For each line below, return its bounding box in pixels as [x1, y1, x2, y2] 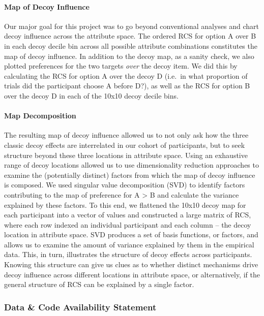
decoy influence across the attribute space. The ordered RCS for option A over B [4, 30, 256, 41]
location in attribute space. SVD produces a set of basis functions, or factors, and [4, 229, 258, 240]
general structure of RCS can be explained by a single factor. [4, 279, 194, 290]
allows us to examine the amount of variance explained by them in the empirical [4, 239, 254, 249]
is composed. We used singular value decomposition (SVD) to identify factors [4, 179, 245, 190]
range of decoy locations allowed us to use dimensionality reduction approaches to [4, 160, 259, 170]
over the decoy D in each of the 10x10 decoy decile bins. [4, 90, 179, 101]
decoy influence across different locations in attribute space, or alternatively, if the [4, 269, 260, 279]
